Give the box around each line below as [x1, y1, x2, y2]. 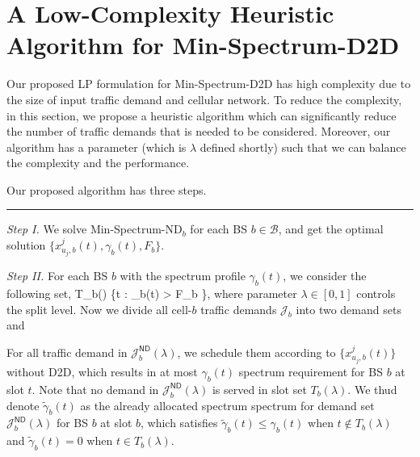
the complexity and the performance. [6, 154, 190, 171]
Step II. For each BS [6, 267, 108, 284]
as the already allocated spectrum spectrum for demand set [80, 396, 375, 413]
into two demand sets [296, 300, 401, 317]
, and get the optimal [278, 220, 384, 237]
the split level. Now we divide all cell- [6, 300, 192, 317]
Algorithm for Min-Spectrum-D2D [6, 28, 400, 61]
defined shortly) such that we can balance [199, 138, 406, 155]
